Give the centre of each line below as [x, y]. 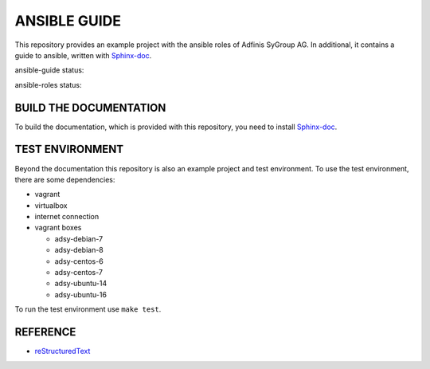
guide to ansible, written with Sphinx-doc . [83, 55]
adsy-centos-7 [79, 273]
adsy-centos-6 [79, 261]
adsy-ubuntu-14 [81, 284]
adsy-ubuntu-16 [81, 294]
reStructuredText [63, 351]
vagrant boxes [58, 228]
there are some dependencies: [65, 179]
